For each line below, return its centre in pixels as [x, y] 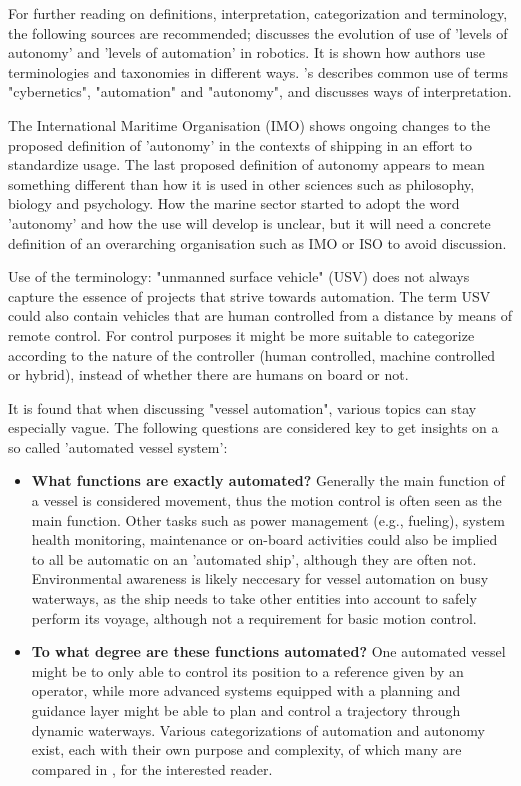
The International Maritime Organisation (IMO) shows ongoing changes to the [249, 124]
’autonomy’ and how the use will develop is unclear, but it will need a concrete [249, 222]
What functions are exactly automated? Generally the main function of [268, 480]
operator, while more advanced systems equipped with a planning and [246, 690]
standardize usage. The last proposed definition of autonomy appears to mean [246, 164]
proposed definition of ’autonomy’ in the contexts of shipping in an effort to [240, 144]
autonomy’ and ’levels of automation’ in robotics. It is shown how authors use [246, 52]
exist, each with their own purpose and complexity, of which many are [246, 749]
